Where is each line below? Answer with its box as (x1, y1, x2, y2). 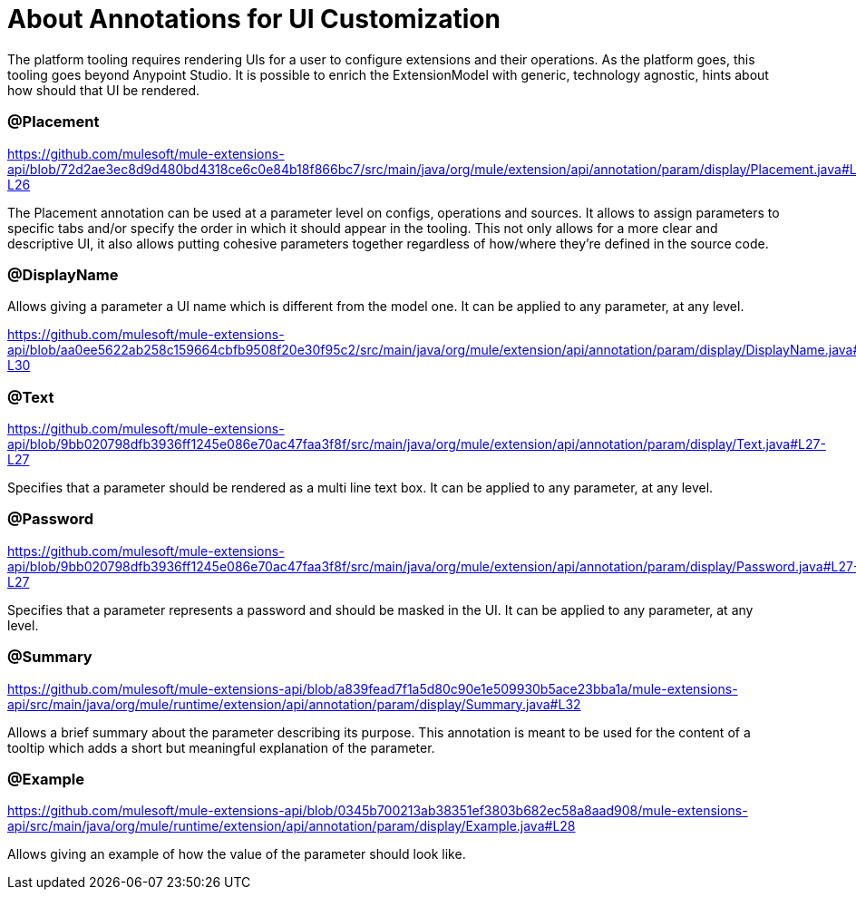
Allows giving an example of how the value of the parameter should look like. (7, 846, 466, 863)
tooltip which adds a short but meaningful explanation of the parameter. (7, 739, 435, 756)
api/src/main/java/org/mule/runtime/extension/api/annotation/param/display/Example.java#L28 (7, 818, 576, 834)
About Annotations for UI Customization (7, 4, 501, 34)
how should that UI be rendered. (7, 82, 200, 98)
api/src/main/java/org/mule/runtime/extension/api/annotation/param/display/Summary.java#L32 (7, 696, 581, 712)
